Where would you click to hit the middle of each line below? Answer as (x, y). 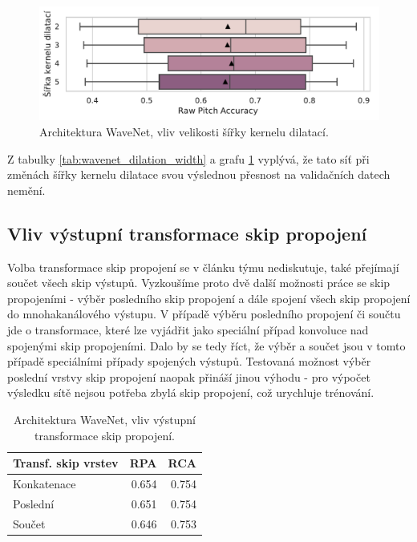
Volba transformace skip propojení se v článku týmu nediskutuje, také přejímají (203, 267)
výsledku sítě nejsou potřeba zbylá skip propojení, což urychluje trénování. (191, 392)
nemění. (26, 190)
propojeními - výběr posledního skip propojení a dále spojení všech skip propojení (209, 298)
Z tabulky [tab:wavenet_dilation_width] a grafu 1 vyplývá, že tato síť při (188, 158)
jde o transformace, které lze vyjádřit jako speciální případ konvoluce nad (188, 329)
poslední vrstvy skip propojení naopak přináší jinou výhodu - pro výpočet (189, 376)
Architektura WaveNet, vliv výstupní (105, 419)
